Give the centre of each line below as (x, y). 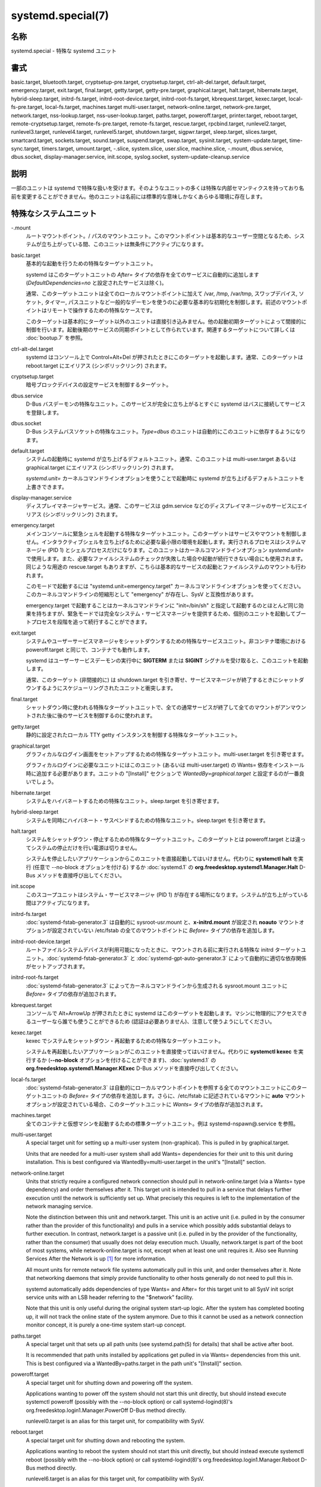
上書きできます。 (47, 487)
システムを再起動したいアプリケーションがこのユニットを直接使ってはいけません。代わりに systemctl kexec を (162, 1052)
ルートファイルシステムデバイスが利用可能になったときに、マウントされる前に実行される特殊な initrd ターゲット (163, 950)
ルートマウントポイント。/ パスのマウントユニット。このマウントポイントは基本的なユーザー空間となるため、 (160, 236)
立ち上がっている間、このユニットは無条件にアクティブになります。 (124, 244)
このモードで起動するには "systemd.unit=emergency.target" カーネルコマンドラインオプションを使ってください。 (165, 586)
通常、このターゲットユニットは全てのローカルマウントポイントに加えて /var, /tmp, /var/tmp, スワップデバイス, (162, 294)
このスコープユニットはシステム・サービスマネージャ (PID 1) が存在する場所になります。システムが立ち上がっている (167, 895)
